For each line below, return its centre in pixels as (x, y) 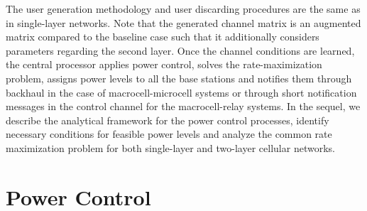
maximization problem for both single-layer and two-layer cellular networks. (170, 147)
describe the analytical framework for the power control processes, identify (168, 120)
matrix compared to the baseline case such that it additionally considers (163, 37)
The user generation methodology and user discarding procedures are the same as (183, 9)
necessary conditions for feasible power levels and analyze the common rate (169, 134)
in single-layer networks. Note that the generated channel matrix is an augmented (183, 22)
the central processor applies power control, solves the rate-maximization (164, 64)
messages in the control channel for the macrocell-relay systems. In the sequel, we (183, 106)
